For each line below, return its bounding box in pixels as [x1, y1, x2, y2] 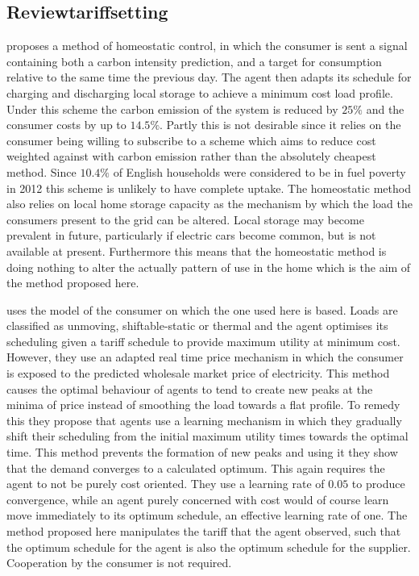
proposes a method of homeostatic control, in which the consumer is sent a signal [6, 37, 408, 54]
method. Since [6, 163, 77, 180]
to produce [351, 475, 405, 492]
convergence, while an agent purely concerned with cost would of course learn [6, 490, 389, 507]
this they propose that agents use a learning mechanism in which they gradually [6, 411, 402, 428]
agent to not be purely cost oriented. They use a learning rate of [6, 475, 325, 492]
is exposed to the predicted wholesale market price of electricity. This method [6, 365, 390, 382]
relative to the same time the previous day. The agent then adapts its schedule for [6, 69, 412, 86]
